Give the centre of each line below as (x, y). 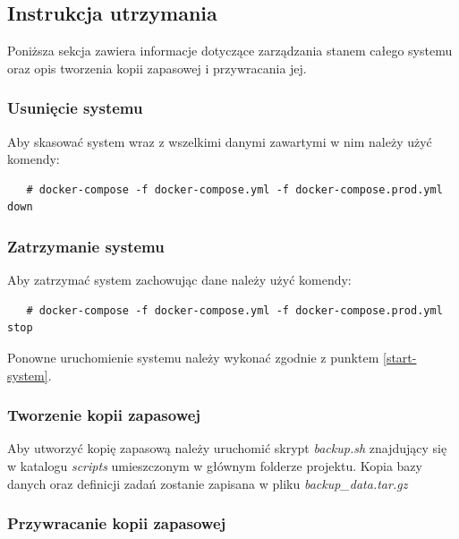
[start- (399, 357)
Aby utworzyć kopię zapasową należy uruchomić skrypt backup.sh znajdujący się (227, 448)
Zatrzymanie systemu (86, 246)
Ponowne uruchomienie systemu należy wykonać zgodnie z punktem (193, 357)
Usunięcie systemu (75, 108)
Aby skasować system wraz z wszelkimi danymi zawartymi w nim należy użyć (220, 141)
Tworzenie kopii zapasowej (104, 415)
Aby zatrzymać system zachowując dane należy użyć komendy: (179, 280)
